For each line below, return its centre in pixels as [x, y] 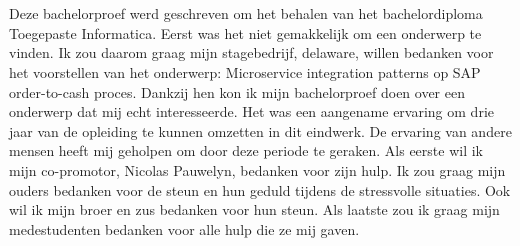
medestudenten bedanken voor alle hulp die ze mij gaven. [184, 228]
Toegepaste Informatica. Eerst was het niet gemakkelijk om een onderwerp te [245, 32]
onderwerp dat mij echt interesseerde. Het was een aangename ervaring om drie [251, 111]
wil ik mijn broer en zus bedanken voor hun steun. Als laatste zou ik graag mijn [254, 209]
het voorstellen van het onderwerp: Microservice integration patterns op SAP [245, 71]
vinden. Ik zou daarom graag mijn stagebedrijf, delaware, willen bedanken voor [251, 52]
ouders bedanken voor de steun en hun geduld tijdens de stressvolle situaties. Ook [260, 189]
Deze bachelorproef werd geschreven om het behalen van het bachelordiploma [246, 13]
